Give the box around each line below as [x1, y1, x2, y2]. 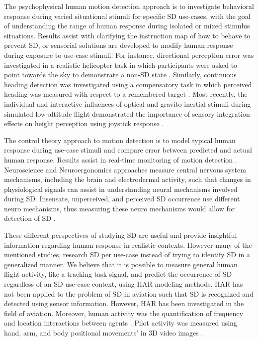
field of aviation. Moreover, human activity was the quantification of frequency [4, 308, 243, 318]
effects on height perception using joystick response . [4, 118, 164, 129]
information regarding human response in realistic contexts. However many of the [4, 239, 252, 250]
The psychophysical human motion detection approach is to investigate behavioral [4, 1, 254, 11]
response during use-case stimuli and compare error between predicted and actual [4, 145, 252, 155]
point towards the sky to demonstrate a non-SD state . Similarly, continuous [4, 69, 237, 80]
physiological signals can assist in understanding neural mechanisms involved [4, 183, 238, 194]
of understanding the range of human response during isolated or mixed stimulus [4, 20, 250, 31]
